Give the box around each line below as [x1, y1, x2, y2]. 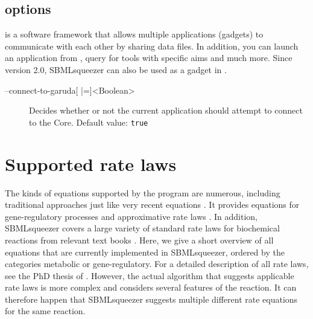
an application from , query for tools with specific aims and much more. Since [5, 51, 292, 64]
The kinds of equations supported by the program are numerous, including [5, 186, 280, 199]
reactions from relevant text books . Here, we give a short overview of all [5, 233, 274, 246]
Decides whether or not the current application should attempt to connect [29, 104, 303, 117]
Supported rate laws [5, 151, 177, 176]
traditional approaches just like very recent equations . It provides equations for [5, 198, 300, 211]
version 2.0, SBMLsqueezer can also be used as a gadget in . [5, 63, 227, 76]
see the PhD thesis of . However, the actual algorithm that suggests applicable [5, 269, 294, 282]
